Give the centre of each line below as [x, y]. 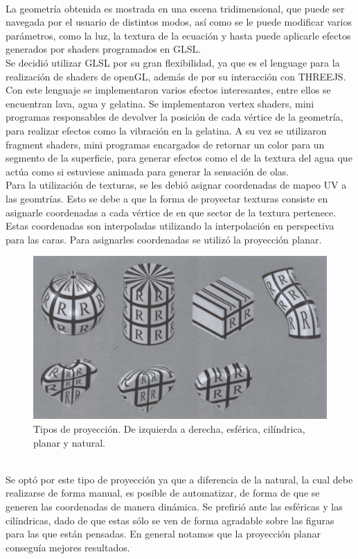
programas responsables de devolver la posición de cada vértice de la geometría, [174, 117]
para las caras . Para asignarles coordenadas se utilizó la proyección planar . [164, 239]
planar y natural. [69, 442]
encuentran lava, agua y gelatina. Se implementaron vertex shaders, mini [160, 103]
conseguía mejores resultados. [68, 547]
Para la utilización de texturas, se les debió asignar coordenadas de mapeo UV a [176, 185]
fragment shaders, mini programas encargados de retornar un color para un [165, 144]
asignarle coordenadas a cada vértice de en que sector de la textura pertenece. [171, 212]
